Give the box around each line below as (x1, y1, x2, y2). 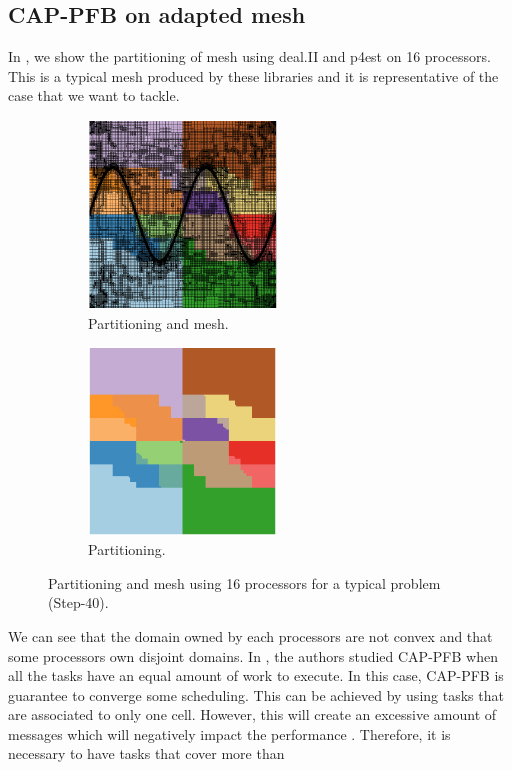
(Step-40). (48, 592, 109, 613)
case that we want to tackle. (8, 85, 180, 106)
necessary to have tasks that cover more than (8, 743, 285, 764)
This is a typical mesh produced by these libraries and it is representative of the (8, 65, 499, 86)
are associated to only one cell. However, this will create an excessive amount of (8, 704, 497, 725)
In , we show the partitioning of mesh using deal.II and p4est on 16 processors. (8, 46, 491, 67)
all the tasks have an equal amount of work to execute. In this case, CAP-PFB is (8, 665, 504, 686)
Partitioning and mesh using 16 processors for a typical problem (48, 572, 441, 593)
